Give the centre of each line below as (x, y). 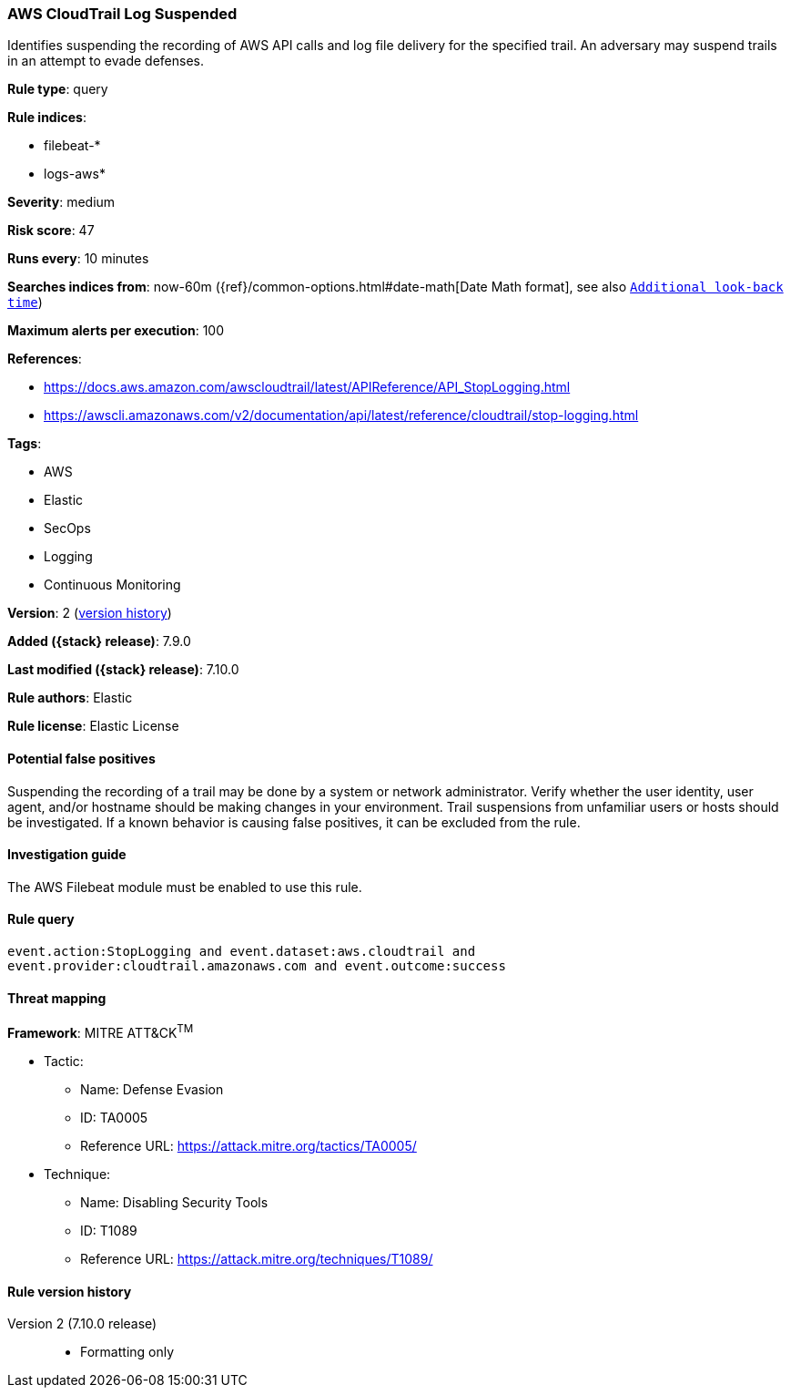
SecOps (67, 528)
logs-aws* (75, 174)
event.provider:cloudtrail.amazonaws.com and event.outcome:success (257, 966)
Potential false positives (81, 758)
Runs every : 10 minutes (78, 259)
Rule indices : (47, 118)
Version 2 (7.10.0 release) (82, 1324)
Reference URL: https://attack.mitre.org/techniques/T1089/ (257, 1258)
